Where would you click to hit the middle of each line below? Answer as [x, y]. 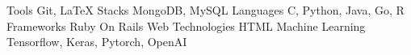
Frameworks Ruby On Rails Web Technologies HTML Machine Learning [186, 25]
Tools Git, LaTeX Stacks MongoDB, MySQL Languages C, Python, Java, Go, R [205, 10]
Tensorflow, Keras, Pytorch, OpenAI [97, 42]
